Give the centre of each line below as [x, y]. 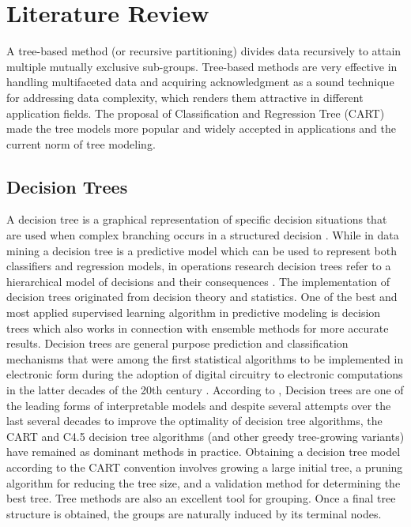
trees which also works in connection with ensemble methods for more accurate [198, 327]
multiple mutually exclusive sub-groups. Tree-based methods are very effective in [202, 66]
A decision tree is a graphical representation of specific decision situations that [197, 219]
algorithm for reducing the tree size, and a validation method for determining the [204, 482]
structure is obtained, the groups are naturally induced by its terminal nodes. [194, 513]
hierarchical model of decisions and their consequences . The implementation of [198, 281]
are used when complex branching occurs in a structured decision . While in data [203, 235]
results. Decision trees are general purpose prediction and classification [177, 343]
